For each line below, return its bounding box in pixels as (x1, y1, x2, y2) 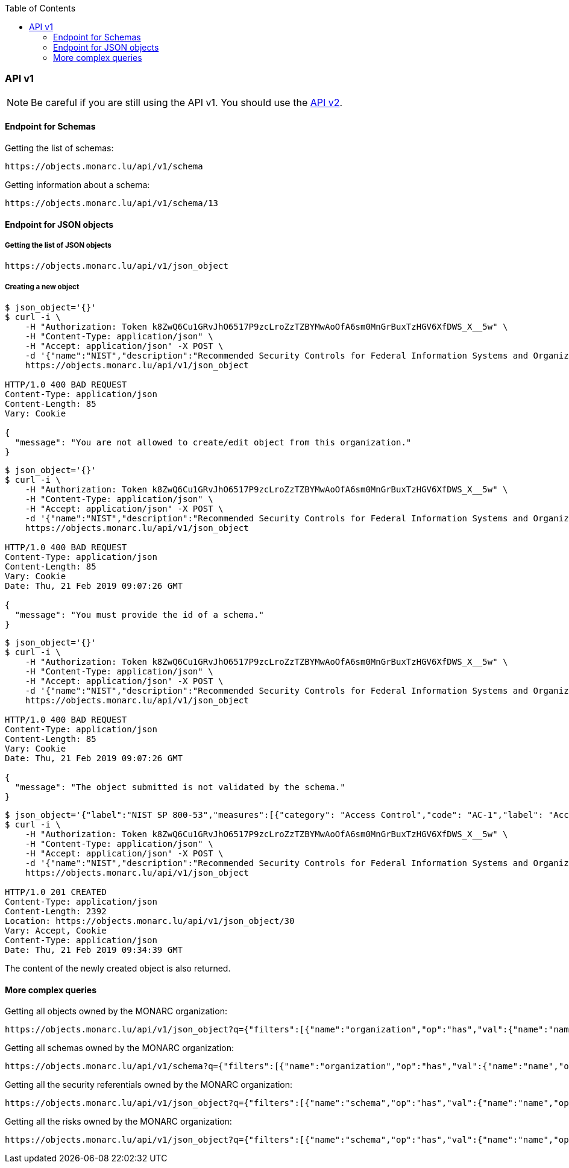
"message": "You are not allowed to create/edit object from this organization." (14, 438, 412, 448)
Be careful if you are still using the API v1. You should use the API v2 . (31, 96, 343, 108)
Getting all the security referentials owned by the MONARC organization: (5, 1079, 293, 1090)
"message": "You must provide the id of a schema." (14, 610, 264, 620)
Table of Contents (5, 3, 76, 13)
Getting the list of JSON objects (5, 240, 112, 250)
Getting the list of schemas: (5, 142, 114, 153)
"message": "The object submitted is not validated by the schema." (14, 782, 345, 793)
